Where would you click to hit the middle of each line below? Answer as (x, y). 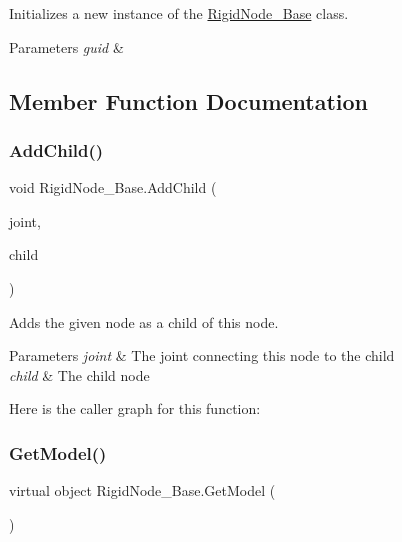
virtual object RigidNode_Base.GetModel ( (142, 490)
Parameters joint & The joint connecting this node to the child (202, 355)
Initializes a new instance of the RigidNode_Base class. (179, 13)
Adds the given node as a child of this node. (144, 321)
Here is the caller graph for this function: (135, 408)
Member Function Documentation (189, 100)
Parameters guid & (66, 46)
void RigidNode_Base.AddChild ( (113, 187)
